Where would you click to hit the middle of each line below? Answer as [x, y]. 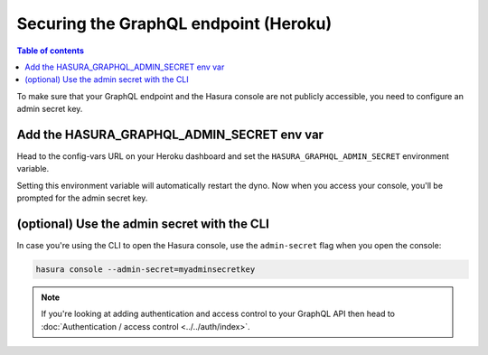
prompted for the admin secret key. [82, 198]
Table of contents [51, 51]
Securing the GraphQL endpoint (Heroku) [174, 23]
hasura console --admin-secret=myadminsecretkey [145, 270]
